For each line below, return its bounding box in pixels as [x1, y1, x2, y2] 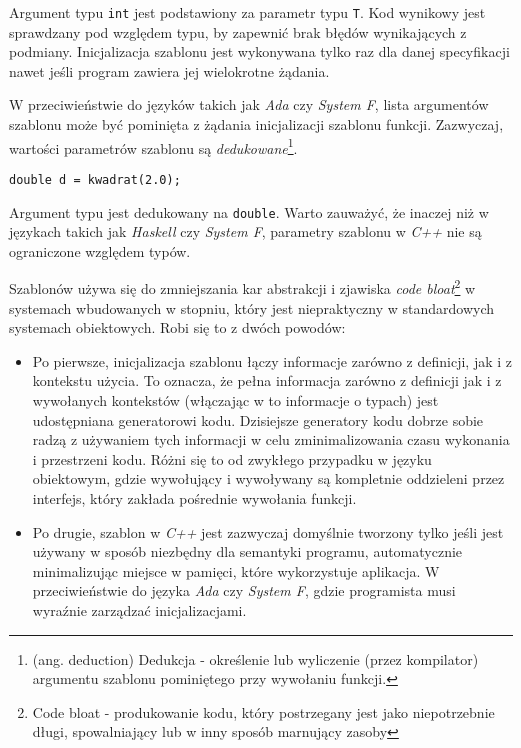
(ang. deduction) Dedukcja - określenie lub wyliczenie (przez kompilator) [32, 648, 479, 669]
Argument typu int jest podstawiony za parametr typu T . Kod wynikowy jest [9, 2, 486, 22]
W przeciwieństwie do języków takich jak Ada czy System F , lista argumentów [9, 94, 489, 115]
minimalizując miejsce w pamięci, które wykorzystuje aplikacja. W [32, 560, 440, 581]
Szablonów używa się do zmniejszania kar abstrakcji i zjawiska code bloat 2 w [9, 275, 476, 299]
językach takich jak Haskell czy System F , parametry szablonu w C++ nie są [9, 221, 482, 242]
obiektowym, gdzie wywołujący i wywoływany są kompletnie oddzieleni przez [32, 468, 505, 489]
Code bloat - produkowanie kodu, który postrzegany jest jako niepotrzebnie [32, 701, 495, 722]
